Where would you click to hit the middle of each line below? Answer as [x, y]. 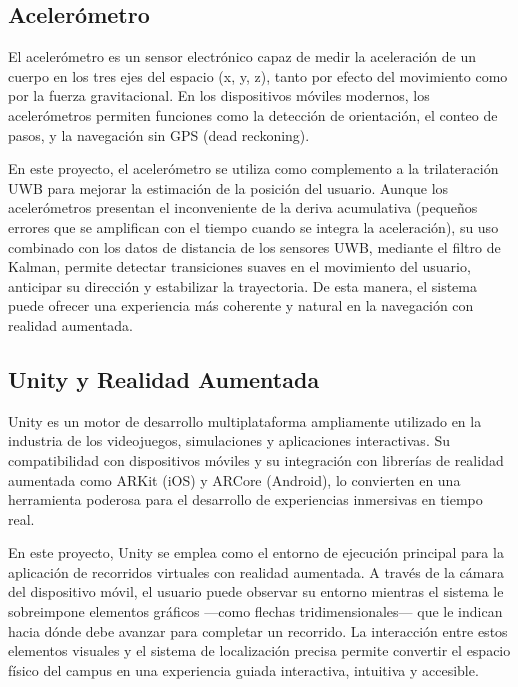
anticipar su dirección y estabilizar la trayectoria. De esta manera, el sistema [242, 285]
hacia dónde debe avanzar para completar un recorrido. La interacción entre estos [258, 630]
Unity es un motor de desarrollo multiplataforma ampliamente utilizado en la [245, 420]
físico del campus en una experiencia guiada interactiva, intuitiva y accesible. [243, 669]
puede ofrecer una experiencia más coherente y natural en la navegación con [241, 305]
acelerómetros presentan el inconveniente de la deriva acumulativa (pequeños [243, 207]
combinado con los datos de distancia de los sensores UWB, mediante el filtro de [254, 246]
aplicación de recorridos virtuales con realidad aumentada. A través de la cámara [256, 571]
